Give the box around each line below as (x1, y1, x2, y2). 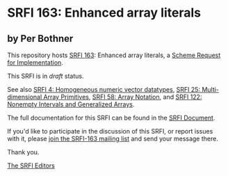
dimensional (7, 93, 42, 101)
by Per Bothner (7, 33, 74, 45)
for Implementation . (7, 58, 64, 67)
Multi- (201, 86, 219, 93)
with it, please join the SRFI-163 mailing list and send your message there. (7, 134, 219, 143)
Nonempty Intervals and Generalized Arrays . (7, 100, 135, 109)
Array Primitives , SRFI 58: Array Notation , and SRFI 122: (43, 93, 202, 101)
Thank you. (7, 148, 40, 156)
